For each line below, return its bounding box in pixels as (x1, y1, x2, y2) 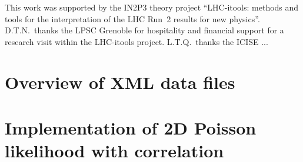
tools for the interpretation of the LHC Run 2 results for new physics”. (5, 12, 260, 25)
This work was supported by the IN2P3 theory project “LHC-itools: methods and (5, 1, 299, 13)
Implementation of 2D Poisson (5, 115, 257, 139)
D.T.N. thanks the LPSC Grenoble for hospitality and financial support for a (5, 24, 284, 36)
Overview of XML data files (5, 70, 235, 94)
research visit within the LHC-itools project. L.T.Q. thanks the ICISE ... (5, 35, 268, 47)
